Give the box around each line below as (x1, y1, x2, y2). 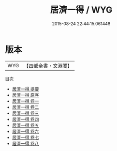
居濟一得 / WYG (50, 4, 113, 15)
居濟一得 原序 (12, 92, 39, 98)
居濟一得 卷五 (12, 122, 39, 128)
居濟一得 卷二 (12, 104, 39, 110)
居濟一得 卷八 (12, 140, 39, 146)
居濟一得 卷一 (12, 98, 39, 104)
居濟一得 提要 (12, 86, 39, 92)
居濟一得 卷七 (12, 134, 39, 140)
